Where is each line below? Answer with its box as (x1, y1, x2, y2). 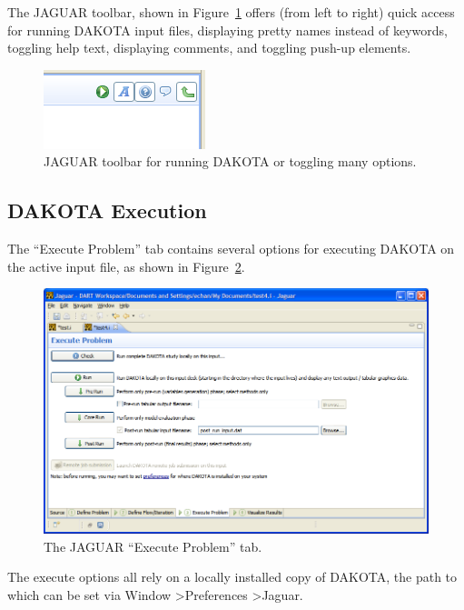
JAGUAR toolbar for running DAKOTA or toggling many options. (44, 152, 417, 171)
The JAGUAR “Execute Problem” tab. (44, 536, 262, 555)
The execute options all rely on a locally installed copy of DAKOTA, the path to (7, 567, 458, 586)
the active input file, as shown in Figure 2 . (7, 256, 245, 275)
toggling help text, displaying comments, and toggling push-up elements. (7, 38, 411, 57)
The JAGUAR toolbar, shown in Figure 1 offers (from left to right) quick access (7, 3, 455, 21)
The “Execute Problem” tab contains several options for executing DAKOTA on (7, 239, 455, 258)
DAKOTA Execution (7, 196, 207, 225)
